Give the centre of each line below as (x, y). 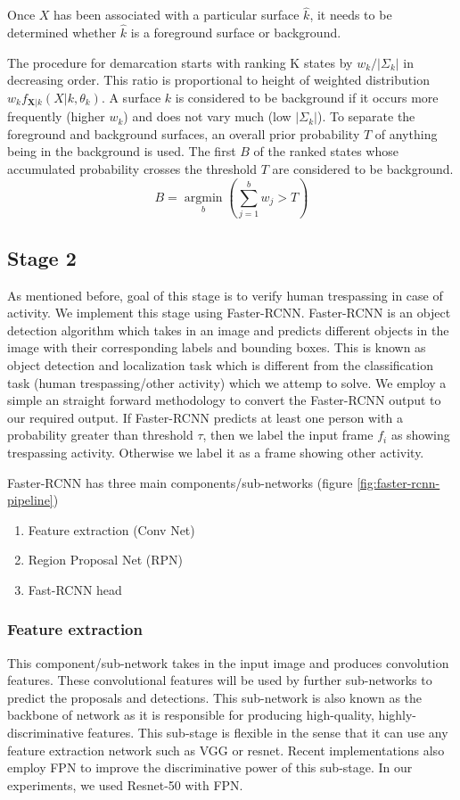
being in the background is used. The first (122, 151)
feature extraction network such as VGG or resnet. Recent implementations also (226, 750)
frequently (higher (56, 116)
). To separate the (366, 116)
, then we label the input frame (288, 435)
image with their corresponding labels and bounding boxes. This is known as (217, 347)
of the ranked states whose (326, 151)
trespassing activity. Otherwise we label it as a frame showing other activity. (216, 452)
